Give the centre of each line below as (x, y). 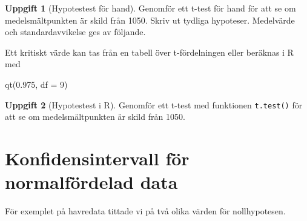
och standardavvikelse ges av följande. (75, 32)
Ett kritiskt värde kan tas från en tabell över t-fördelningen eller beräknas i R (149, 52)
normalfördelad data (91, 182)
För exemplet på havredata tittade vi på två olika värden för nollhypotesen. (145, 211)
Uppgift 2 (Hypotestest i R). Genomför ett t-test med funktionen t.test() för (154, 104)
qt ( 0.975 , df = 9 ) (36, 84)
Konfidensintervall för (97, 158)
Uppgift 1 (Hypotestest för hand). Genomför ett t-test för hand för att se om (150, 8)
